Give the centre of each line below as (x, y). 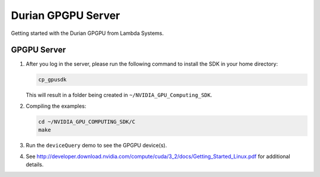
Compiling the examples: (56, 106)
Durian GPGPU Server (65, 15)
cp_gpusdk (52, 80)
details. (35, 164)
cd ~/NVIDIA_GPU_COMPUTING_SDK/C (87, 122)
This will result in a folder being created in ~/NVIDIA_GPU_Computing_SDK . (119, 95)
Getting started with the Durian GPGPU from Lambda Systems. (87, 33)
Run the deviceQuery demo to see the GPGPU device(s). (96, 146)
